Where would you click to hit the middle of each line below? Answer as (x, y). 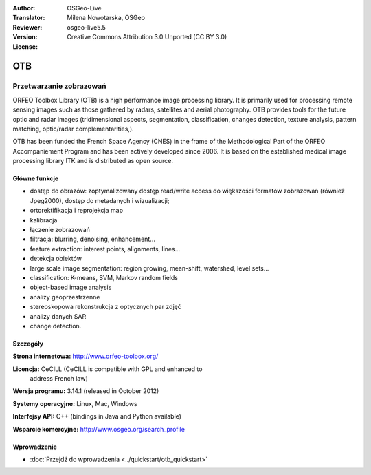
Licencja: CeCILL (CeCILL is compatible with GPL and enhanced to (108, 369)
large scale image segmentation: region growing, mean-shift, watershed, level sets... (149, 268)
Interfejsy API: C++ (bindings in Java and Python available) (97, 416)
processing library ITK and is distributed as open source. (93, 161)
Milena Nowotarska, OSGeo (106, 18)
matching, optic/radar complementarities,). (73, 129)
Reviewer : (27, 27)
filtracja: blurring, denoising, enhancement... (93, 239)
